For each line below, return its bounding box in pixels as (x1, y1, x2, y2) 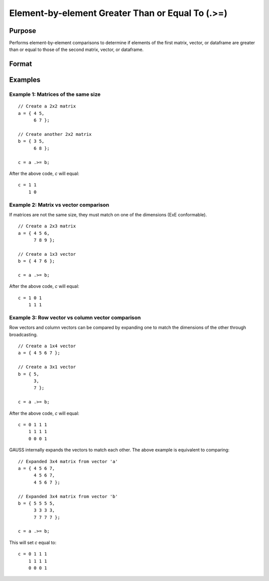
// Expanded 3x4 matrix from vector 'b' (18, 494, 118, 499)
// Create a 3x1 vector (18, 364, 76, 370)
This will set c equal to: (9, 540, 57, 546)
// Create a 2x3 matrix (18, 223, 76, 229)
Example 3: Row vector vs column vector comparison (9, 314, 141, 321)
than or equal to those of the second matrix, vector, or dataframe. (9, 46, 144, 52)
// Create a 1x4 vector (18, 343, 76, 349)
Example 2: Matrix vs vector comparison (9, 201, 110, 208)
